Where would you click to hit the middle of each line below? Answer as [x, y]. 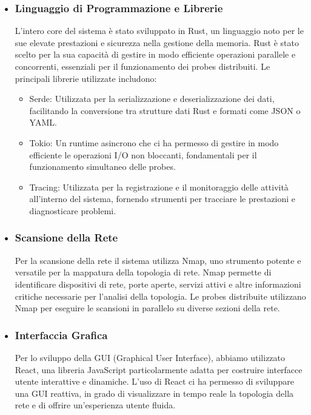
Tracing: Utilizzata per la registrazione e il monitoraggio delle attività [159, 187]
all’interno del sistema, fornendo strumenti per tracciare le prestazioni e [162, 199]
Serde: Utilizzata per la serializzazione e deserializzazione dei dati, [152, 99]
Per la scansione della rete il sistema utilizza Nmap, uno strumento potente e [158, 260]
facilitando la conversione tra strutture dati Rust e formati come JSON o [165, 110]
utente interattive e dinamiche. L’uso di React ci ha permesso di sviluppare [154, 381]
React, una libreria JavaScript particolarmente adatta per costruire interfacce [159, 369]
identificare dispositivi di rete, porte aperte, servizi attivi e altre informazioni [158, 284]
